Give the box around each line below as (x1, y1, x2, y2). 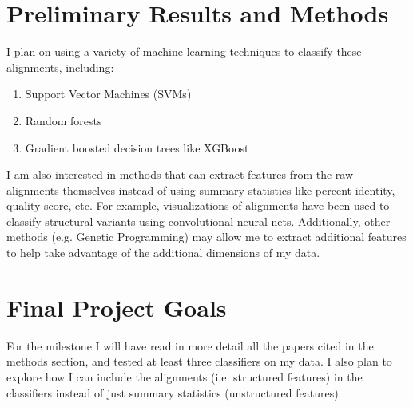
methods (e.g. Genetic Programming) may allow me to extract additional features (6, 228, 407, 245)
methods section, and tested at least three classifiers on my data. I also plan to (6, 353, 392, 369)
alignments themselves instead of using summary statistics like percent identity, (6, 181, 395, 198)
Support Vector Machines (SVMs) (25, 85, 192, 102)
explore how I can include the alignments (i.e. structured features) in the (6, 368, 363, 385)
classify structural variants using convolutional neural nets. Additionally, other (6, 212, 391, 229)
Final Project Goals (6, 290, 227, 323)
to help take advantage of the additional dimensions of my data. (6, 244, 320, 261)
